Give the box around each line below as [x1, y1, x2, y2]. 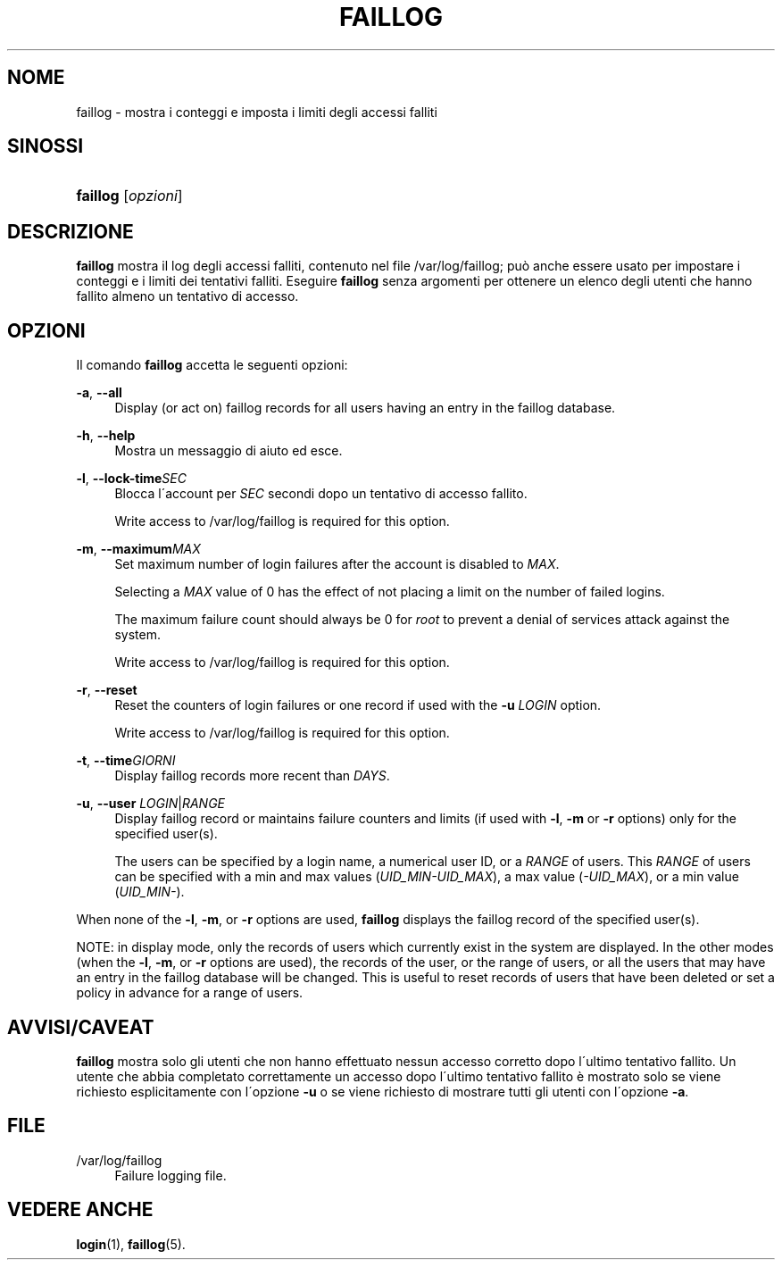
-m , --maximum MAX [76, 541, 201, 557]
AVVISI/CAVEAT [7, 1015, 154, 1038]
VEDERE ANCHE [7, 1198, 154, 1221]
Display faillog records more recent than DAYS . [114, 768, 390, 784]
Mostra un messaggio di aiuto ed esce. [114, 443, 343, 459]
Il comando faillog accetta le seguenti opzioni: [76, 357, 348, 373]
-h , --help [76, 428, 136, 444]
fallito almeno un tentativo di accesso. [76, 288, 299, 304]
